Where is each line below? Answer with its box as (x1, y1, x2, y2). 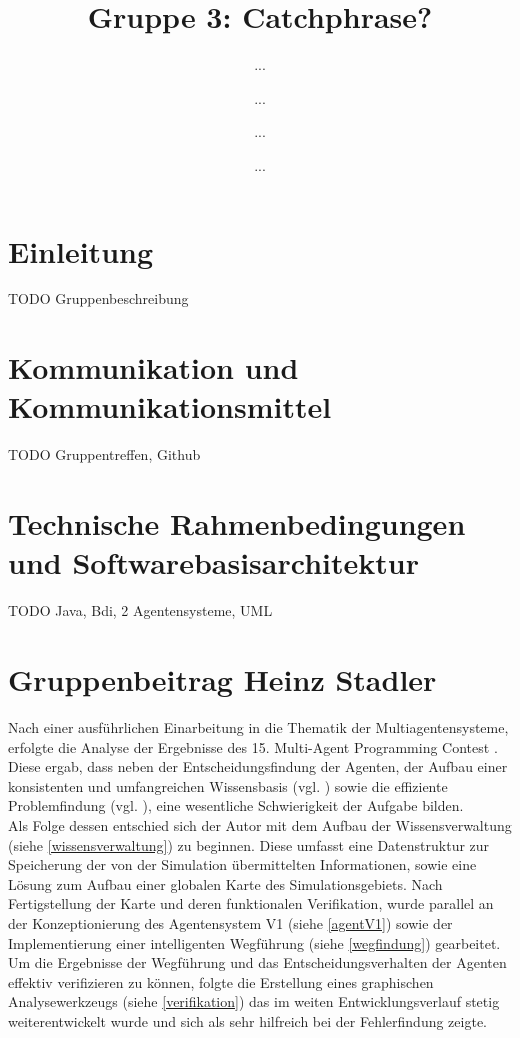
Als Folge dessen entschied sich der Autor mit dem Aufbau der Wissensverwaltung (8, 814, 512, 835)
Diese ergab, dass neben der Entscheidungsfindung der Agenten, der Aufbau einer (8, 756, 508, 777)
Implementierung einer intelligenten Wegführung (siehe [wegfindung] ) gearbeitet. (8, 932, 501, 953)
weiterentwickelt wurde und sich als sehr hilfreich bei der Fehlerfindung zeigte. (8, 1010, 487, 1031)
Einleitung (8, 230, 154, 271)
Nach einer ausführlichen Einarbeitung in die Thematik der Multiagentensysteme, (8, 716, 509, 737)
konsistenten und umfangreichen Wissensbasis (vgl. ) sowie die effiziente (8, 775, 448, 796)
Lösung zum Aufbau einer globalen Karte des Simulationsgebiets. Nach (8, 873, 443, 894)
